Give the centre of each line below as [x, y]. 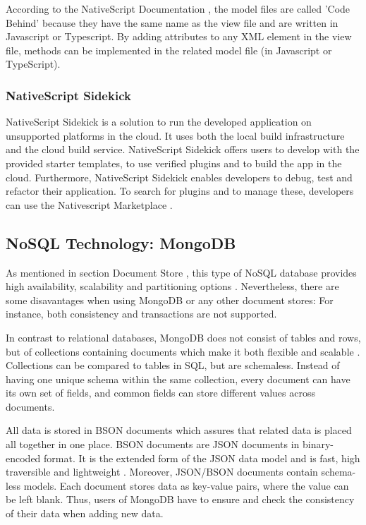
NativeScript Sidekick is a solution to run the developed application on [159, 122]
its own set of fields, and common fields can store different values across [160, 393]
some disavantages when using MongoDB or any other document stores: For [170, 300]
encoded [23, 458]
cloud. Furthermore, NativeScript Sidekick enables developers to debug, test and [179, 177]
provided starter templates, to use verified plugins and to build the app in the [174, 163]
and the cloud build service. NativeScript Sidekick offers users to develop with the [183, 149]
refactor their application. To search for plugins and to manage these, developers [180, 191]
